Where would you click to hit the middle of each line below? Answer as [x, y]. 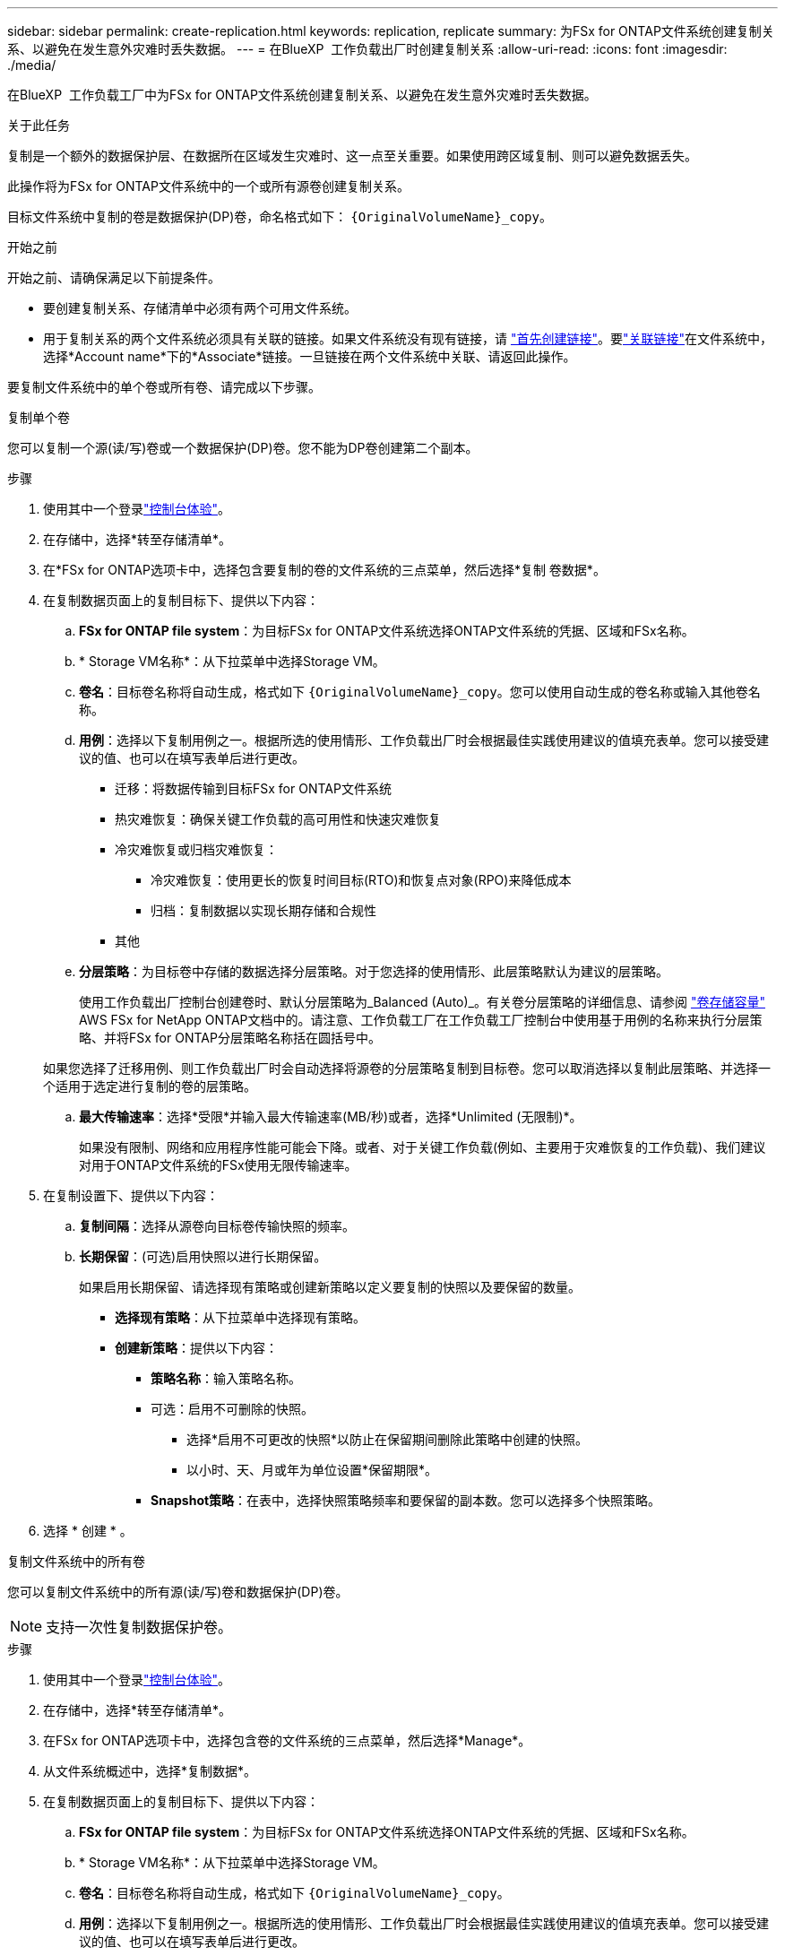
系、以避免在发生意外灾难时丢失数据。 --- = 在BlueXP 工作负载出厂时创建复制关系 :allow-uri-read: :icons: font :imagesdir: [367, 49]
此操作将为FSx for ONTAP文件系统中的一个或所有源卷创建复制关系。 [208, 186]
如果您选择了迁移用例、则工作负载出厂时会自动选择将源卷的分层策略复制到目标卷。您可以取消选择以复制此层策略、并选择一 [407, 1068]
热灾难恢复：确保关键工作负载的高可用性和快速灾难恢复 [278, 819]
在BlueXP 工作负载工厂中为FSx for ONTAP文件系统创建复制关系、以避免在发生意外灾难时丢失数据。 [302, 95]
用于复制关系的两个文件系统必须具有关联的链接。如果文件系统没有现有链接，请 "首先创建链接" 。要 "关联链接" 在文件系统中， [408, 338]
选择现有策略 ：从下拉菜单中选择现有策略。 [240, 1317]
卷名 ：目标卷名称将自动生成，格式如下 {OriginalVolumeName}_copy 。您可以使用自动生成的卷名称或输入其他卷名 [420, 692]
